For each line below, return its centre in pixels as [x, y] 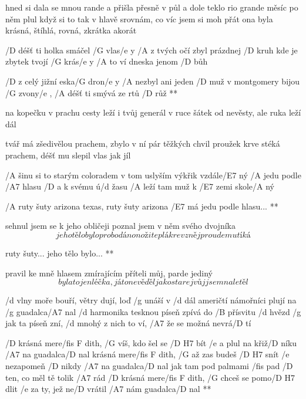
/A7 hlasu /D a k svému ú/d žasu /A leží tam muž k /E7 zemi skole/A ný [140, 186]
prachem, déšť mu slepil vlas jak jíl [68, 155]
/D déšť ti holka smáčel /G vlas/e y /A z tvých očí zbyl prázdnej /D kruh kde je [152, 50]
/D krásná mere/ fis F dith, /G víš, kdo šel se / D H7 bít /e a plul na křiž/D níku [151, 342]
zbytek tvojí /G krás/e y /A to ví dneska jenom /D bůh [107, 61]
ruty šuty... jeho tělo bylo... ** [60, 253]
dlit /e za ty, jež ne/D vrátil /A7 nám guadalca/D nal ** [108, 389]
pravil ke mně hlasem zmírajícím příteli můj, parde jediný [109, 273]
